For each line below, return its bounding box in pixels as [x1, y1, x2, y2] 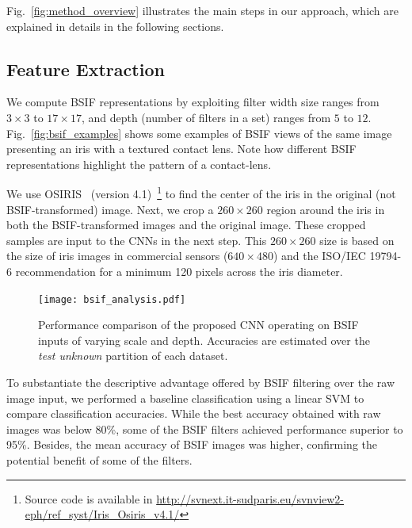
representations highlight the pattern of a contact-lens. [6, 155, 272, 172]
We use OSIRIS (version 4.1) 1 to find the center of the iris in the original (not [6, 183, 396, 202]
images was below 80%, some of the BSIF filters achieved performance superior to [6, 420, 403, 437]
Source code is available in [25, 490, 153, 507]
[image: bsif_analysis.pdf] [38, 293, 186, 305]
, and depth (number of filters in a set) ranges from [81, 109, 331, 125]
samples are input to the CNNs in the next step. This [6, 231, 267, 248]
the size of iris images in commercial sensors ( [6, 247, 228, 264]
